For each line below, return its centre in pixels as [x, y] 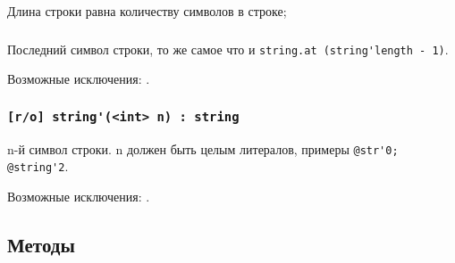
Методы [41, 244]
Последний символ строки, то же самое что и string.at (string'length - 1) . [228, 49]
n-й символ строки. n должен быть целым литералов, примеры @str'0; [203, 148]
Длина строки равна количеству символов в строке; [147, 11]
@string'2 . [38, 166]
